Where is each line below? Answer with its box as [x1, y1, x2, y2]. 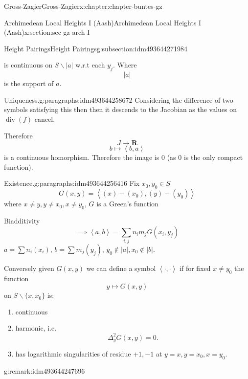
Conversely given [4, 263, 54, 273]
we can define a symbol [86, 263, 156, 273]
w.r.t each [75, 60, 105, 70]
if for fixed [180, 263, 211, 273]
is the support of [4, 78, 54, 89]
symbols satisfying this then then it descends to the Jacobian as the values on [4, 104, 237, 114]
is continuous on [4, 60, 52, 70]
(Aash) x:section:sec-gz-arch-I [4, 27, 90, 37]
